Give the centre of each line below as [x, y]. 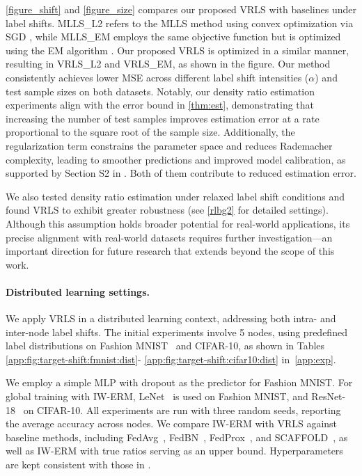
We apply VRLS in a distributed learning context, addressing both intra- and [171, 318]
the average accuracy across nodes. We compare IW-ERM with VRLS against [172, 423]
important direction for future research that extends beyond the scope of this [170, 251]
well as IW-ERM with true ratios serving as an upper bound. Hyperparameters [174, 451]
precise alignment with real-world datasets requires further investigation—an [169, 237]
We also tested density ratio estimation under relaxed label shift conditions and [175, 196]
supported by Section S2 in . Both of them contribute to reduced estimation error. [181, 173]
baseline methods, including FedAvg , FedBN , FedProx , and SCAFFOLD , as [177, 437]
